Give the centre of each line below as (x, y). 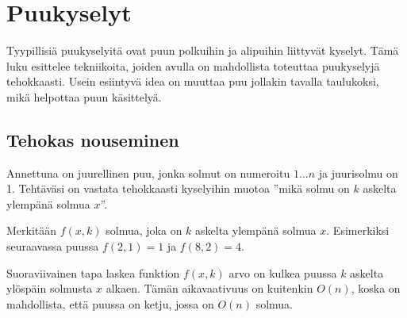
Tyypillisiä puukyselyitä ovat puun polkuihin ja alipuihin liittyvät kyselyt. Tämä (203, 50)
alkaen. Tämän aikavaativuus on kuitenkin (209, 288)
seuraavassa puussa (53, 246)
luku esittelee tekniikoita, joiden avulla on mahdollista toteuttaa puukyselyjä (193, 65)
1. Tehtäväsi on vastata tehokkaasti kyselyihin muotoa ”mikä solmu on (178, 188)
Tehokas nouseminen (93, 139)
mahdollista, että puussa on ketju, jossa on (110, 303)
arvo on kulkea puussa (283, 272)
